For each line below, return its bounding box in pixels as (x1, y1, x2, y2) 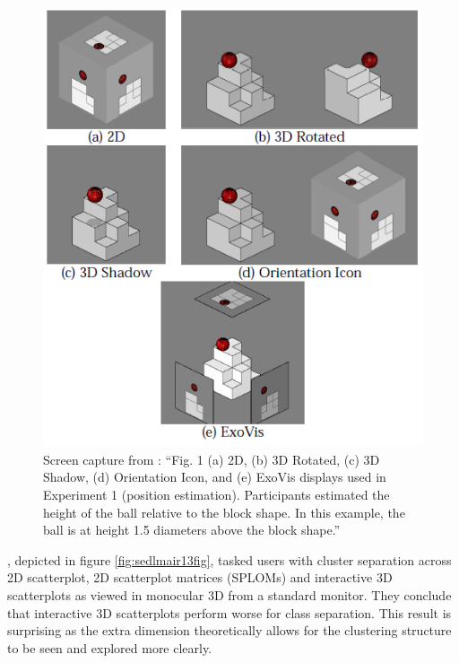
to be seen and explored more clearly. (7, 638, 212, 657)
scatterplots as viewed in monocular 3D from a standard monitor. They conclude (7, 585, 452, 604)
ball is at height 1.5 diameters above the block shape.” (43, 520, 341, 539)
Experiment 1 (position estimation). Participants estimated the (43, 484, 390, 503)
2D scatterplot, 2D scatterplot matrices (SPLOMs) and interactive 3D (7, 568, 393, 587)
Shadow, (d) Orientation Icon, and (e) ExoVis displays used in (43, 467, 386, 486)
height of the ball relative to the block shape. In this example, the (43, 502, 405, 521)
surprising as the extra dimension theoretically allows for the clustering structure (7, 621, 452, 640)
